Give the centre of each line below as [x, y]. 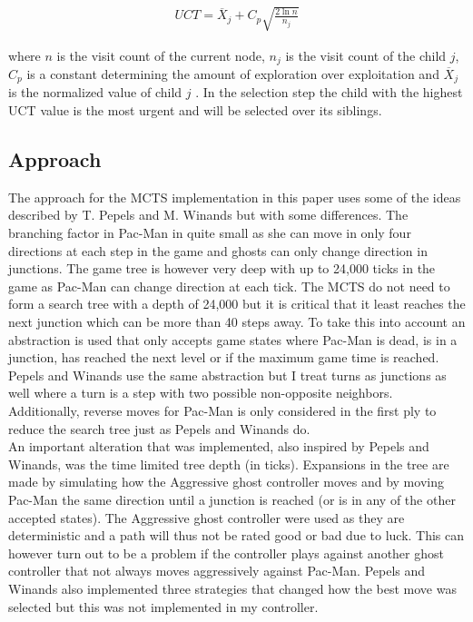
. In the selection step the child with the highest [329, 92]
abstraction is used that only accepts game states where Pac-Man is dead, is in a [233, 339]
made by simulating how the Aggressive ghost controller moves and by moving [226, 482]
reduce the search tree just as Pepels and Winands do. [159, 428]
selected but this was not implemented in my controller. [163, 606]
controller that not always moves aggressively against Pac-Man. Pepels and [217, 571]
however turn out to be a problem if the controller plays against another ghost [226, 553]
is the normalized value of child [95, 92]
